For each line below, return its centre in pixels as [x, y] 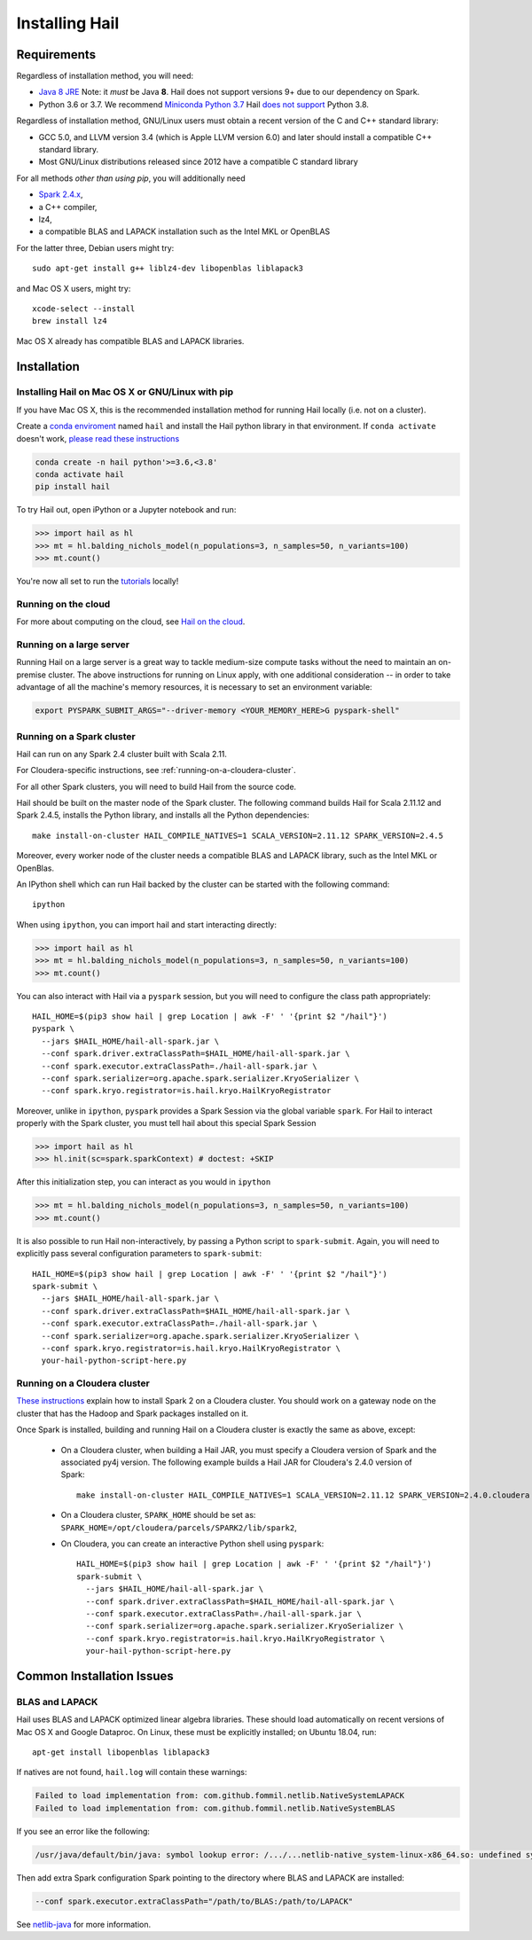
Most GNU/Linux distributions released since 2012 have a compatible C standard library [198, 162]
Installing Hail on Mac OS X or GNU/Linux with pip [125, 392]
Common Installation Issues [95, 1676]
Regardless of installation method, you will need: [105, 76]
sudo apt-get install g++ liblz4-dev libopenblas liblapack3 [168, 269]
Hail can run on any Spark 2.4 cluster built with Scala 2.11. [122, 754]
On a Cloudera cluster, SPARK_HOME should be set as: [158, 1515]
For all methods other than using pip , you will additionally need [131, 178]
